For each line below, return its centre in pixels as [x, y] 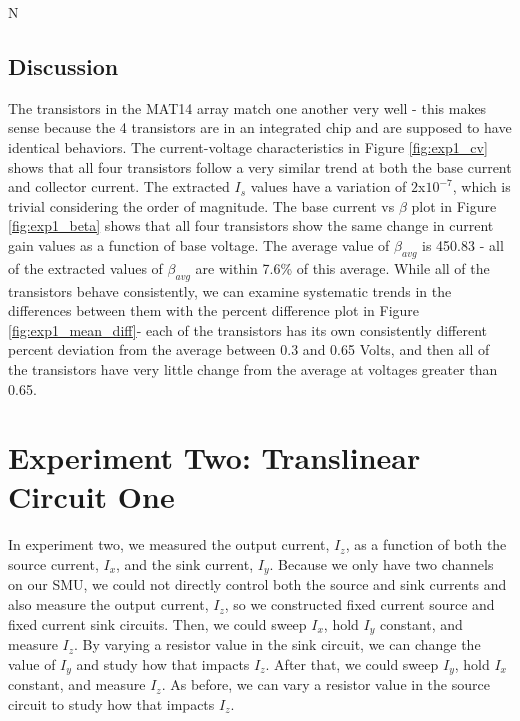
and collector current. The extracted [119, 186]
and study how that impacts [163, 663]
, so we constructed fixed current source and [359, 604]
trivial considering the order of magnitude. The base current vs [201, 205]
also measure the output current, [108, 604]
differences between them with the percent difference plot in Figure [214, 310]
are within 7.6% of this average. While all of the [342, 267]
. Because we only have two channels [381, 564]
